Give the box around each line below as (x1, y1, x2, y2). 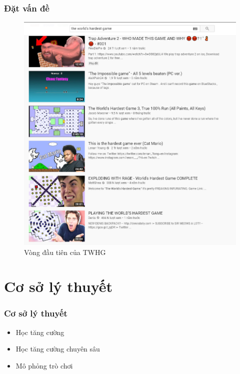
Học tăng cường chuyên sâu (15, 343, 100, 354)
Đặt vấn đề (4, 1, 49, 14)
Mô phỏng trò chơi (15, 360, 73, 370)
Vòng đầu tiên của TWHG (24, 246, 106, 257)
